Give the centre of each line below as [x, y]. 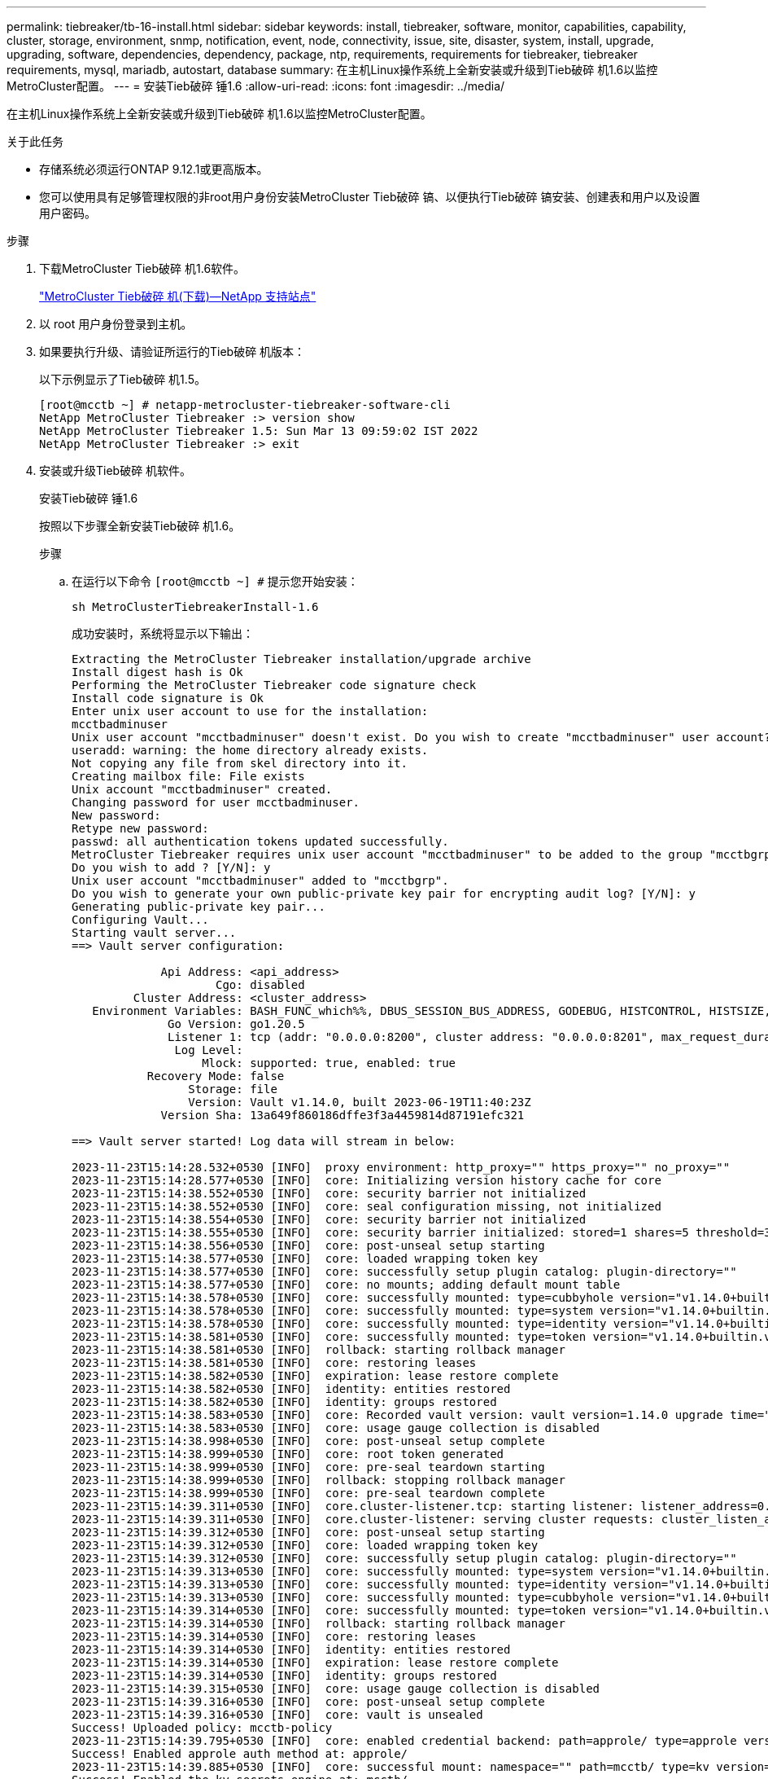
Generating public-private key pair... [199, 907]
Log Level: [209, 1050]
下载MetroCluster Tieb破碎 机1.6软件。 [142, 268]
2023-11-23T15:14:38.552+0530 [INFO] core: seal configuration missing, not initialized [367, 1206]
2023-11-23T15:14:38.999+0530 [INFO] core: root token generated [288, 1454]
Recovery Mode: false [216, 1076]
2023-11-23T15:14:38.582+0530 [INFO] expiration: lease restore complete [315, 1376]
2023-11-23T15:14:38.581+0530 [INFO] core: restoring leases [274, 1363]
